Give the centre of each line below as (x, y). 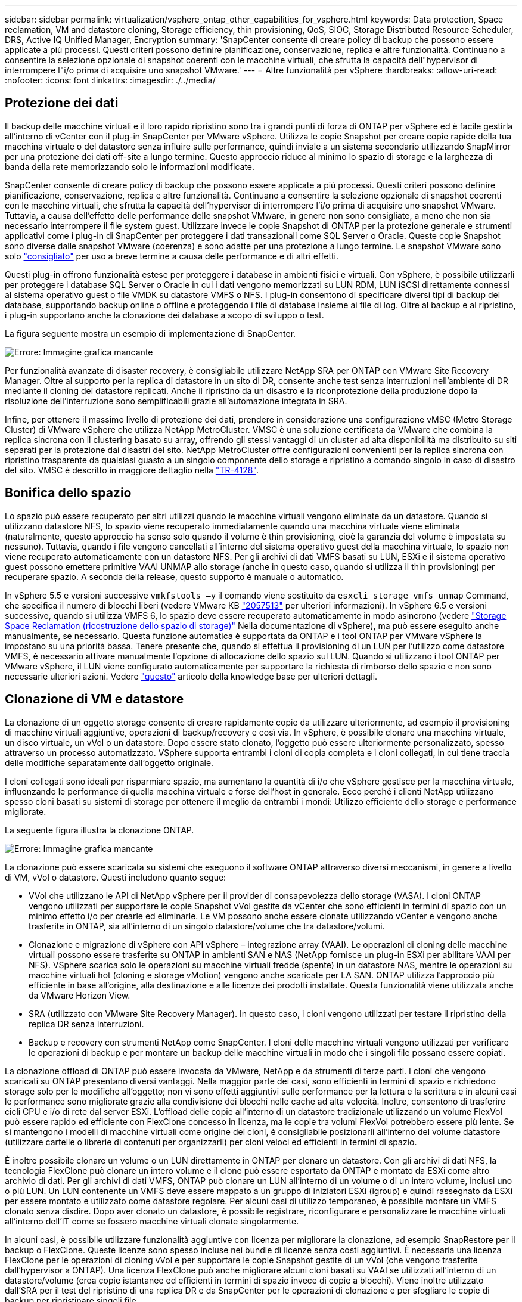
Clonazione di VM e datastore (94, 699)
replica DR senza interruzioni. (86, 1024)
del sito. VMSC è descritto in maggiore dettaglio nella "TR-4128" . (132, 470)
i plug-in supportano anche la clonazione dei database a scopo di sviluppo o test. (164, 315)
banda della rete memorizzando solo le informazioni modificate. (130, 166)
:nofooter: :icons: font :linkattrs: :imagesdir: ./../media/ (110, 80)
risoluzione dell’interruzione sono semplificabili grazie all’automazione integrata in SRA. (176, 401)
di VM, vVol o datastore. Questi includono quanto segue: (116, 877)
